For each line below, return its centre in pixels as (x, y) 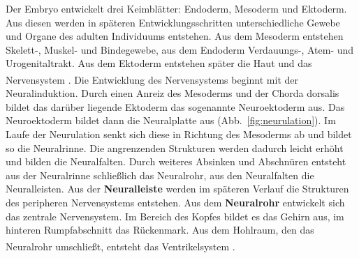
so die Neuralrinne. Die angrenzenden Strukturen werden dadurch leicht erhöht (175, 147)
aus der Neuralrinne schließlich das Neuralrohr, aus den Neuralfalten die (160, 175)
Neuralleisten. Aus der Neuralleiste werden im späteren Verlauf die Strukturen (177, 189)
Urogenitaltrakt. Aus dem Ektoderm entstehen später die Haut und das (159, 63)
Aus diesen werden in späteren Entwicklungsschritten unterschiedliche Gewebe (173, 22)
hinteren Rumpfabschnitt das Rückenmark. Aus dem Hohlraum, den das (160, 230)
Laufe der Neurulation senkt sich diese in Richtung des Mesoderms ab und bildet (179, 134)
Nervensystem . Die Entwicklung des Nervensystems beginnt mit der (152, 79)
